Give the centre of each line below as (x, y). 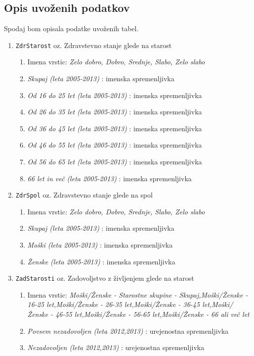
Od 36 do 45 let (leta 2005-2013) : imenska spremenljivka (115, 128)
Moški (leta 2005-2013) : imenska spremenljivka (100, 245)
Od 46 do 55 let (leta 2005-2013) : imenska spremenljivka (115, 145)
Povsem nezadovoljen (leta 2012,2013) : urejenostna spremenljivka (128, 331)
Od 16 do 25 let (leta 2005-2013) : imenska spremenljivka (115, 95)
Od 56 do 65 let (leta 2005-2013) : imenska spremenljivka (115, 162)
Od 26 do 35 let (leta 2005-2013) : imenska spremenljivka (115, 112)
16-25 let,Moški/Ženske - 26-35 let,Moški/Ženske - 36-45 (114, 304)
